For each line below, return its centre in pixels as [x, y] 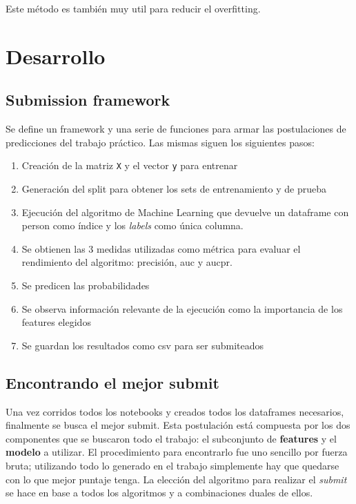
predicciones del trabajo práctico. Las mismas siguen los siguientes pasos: [160, 142]
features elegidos [56, 322]
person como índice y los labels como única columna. [132, 225]
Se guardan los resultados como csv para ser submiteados [143, 345]
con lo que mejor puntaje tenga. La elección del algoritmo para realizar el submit [176, 479]
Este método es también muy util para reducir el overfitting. [133, 8]
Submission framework [88, 100]
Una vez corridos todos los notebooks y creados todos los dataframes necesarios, [175, 411]
